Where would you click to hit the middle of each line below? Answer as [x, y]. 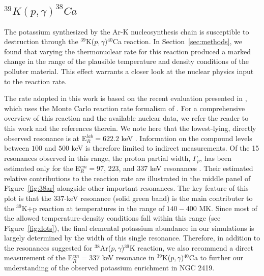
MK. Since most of [228, 208]
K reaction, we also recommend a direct [191, 247]
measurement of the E [38, 257]
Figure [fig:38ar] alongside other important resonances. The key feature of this [126, 188]
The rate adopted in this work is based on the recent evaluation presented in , [126, 98]
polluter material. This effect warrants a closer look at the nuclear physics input [129, 71]
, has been [216, 158]
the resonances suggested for [48, 247]
